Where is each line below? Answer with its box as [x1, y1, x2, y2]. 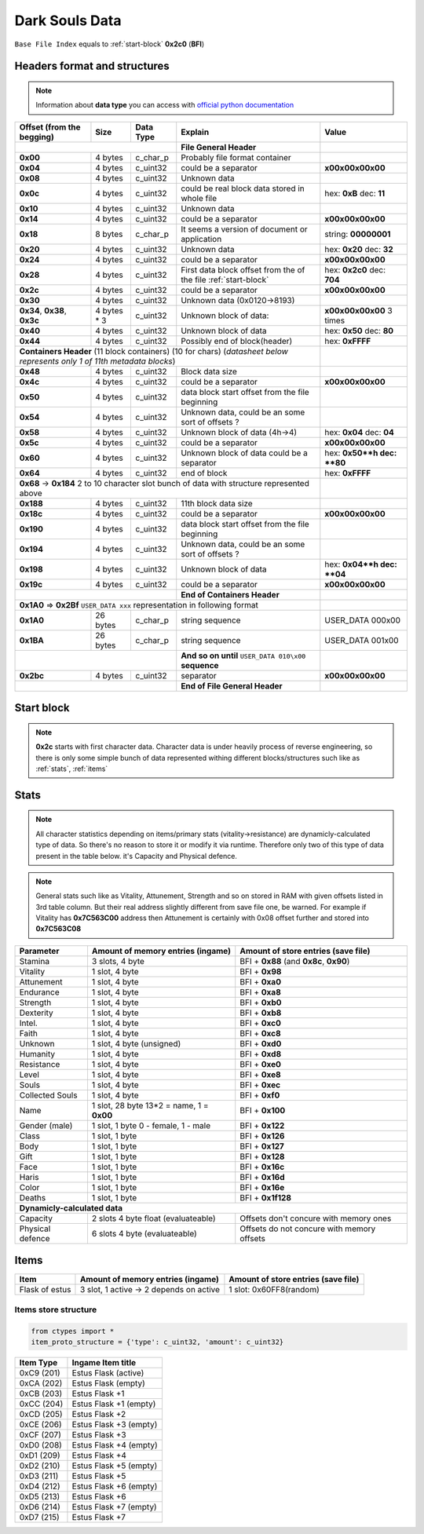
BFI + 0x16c [239, 1161, 285, 1172]
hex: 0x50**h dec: [324, 447, 397, 458]
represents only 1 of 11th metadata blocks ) [19, 356, 176, 367]
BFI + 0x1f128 [239, 1192, 292, 1203]
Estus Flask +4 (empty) [71, 1439, 159, 1450]
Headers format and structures [14, 60, 170, 73]
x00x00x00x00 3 [324, 305, 393, 316]
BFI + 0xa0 [239, 976, 282, 987]
